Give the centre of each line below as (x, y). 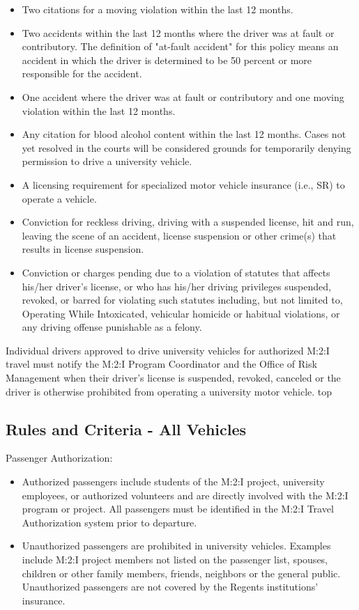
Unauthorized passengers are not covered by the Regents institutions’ (170, 587)
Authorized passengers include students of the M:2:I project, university (173, 482)
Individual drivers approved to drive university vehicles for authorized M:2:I (168, 350)
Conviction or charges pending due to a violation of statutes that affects (176, 272)
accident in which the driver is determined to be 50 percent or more (167, 60)
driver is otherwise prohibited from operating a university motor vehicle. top (169, 391)
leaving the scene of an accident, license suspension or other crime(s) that (179, 235)
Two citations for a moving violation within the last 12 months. (158, 9)
